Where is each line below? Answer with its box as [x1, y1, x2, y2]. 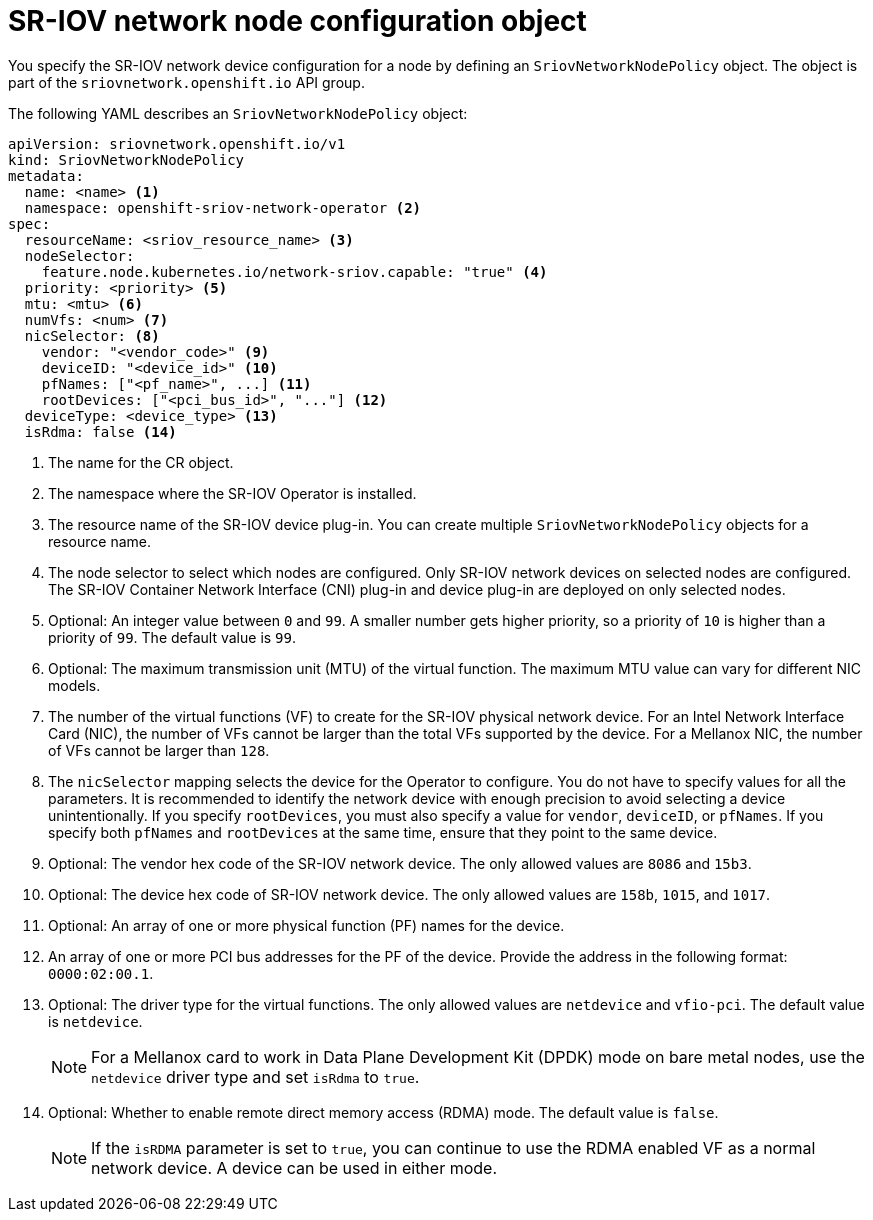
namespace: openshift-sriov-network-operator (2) [24, 199, 422, 216]
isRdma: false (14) [24, 423, 177, 440]
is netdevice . [48, 1012, 143, 1030]
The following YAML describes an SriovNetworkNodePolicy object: [8, 104, 468, 122]
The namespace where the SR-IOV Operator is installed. [48, 484, 417, 502]
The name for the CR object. [48, 453, 234, 471]
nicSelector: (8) [24, 327, 160, 344]
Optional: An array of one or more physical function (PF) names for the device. [48, 916, 565, 934]
